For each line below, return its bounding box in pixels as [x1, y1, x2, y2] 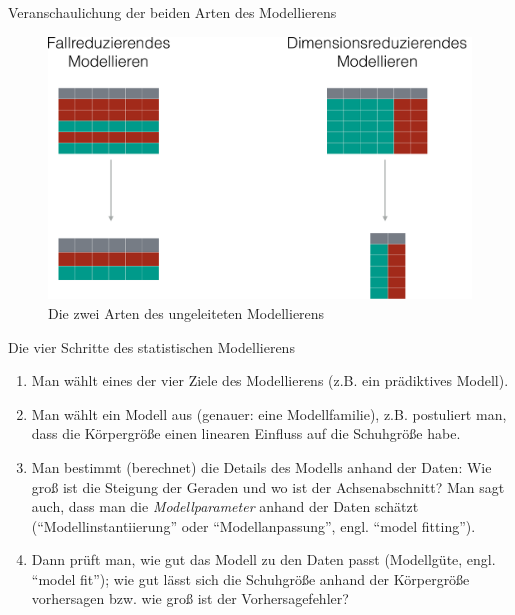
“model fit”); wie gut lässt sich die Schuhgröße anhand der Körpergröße [31, 568, 470, 589]
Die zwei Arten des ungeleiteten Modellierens [48, 302, 325, 323]
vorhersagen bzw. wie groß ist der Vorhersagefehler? [31, 588, 349, 609]
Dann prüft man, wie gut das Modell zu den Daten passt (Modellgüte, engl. [31, 549, 496, 570]
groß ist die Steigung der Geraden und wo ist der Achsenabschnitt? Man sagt [31, 476, 505, 497]
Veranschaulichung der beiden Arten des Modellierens [8, 2, 337, 22]
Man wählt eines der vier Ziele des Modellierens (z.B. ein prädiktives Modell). [31, 370, 509, 391]
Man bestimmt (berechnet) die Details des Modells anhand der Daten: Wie [31, 456, 492, 477]
